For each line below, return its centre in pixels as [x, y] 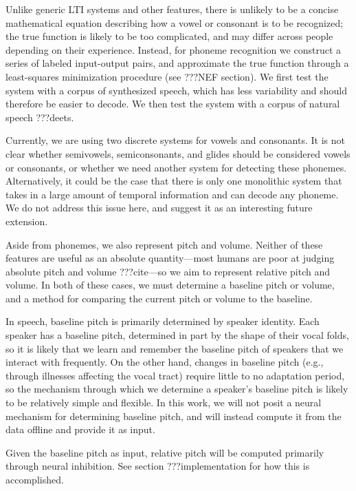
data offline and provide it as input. [80, 429]
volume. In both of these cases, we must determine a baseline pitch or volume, [170, 285]
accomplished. [35, 479]
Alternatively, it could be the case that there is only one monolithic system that [174, 181]
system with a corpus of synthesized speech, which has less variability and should [177, 90]
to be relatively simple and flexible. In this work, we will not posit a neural [164, 403]
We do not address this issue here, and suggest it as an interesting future [159, 208]
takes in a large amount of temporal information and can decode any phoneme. [172, 194]
